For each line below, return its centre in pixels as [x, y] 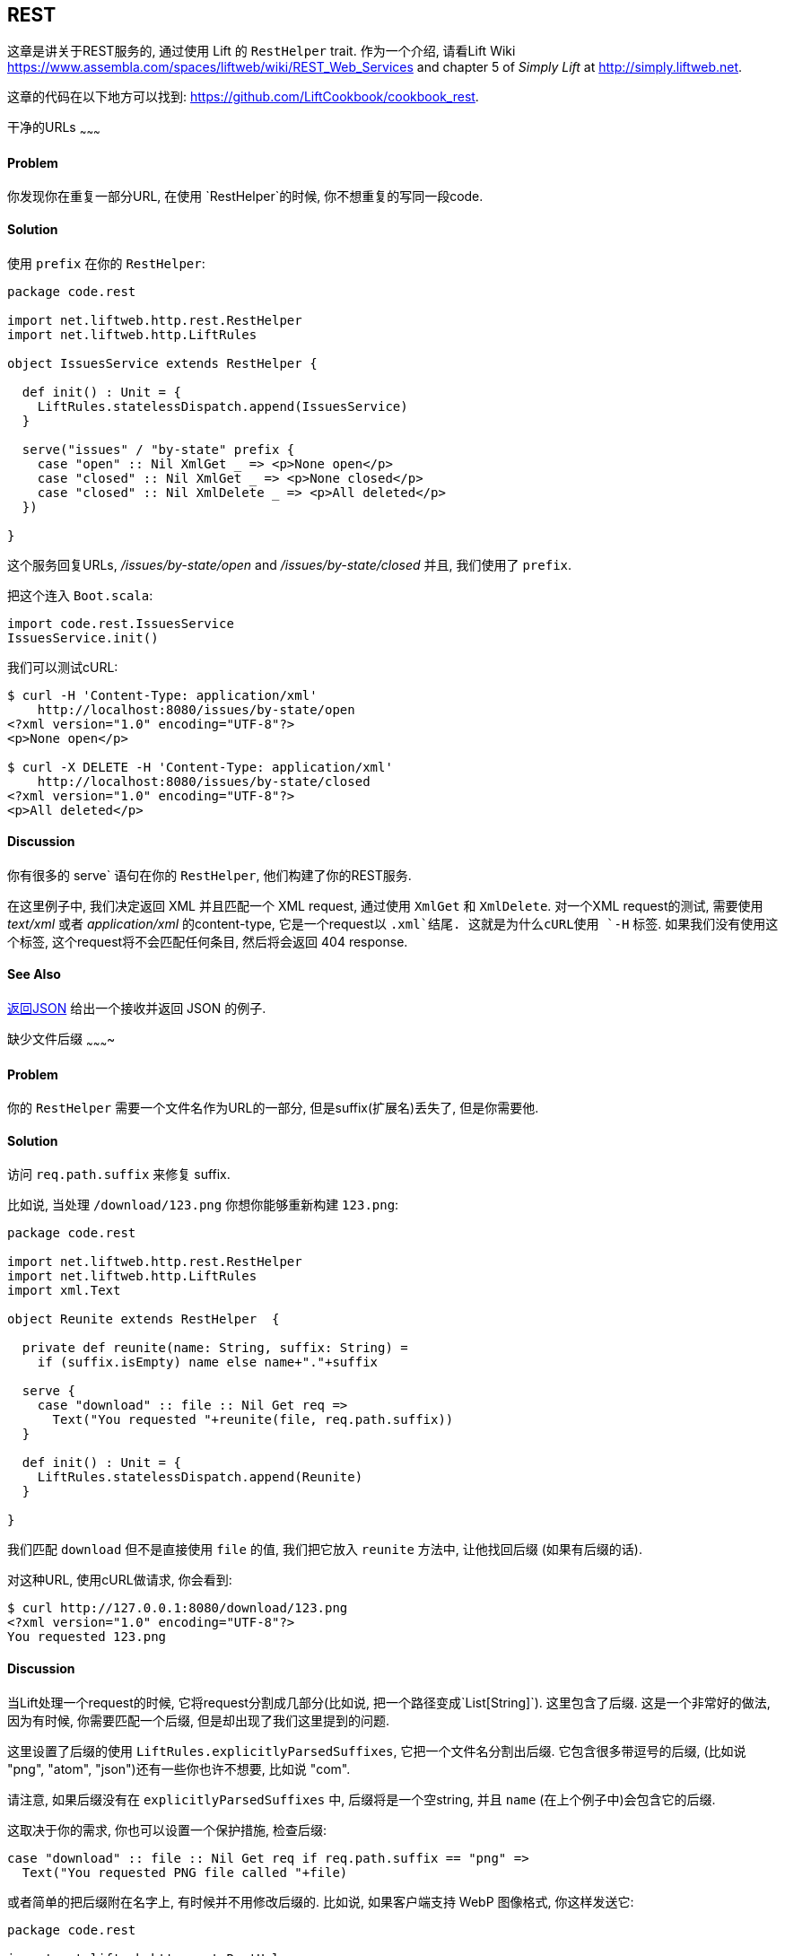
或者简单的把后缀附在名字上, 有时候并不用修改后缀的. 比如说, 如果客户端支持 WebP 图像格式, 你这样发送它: [321, 1901]
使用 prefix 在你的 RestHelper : [106, 263]
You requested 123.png [87, 1637]
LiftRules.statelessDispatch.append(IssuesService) [222, 406]
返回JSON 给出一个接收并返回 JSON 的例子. [137, 1009]
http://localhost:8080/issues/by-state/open [196, 709]
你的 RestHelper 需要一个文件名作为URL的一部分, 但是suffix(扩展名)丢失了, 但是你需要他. [273, 1108]
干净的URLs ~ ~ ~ [54, 129]
